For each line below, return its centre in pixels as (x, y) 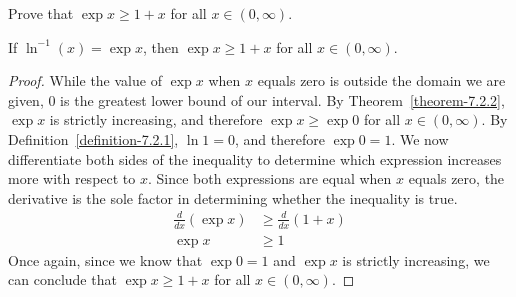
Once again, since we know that (105, 259)
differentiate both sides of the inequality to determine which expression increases (255, 158)
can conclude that (62, 279)
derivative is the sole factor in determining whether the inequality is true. (233, 197)
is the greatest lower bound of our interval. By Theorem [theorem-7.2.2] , (282, 99)
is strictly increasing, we (416, 259)
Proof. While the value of (85, 80)
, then (161, 46)
